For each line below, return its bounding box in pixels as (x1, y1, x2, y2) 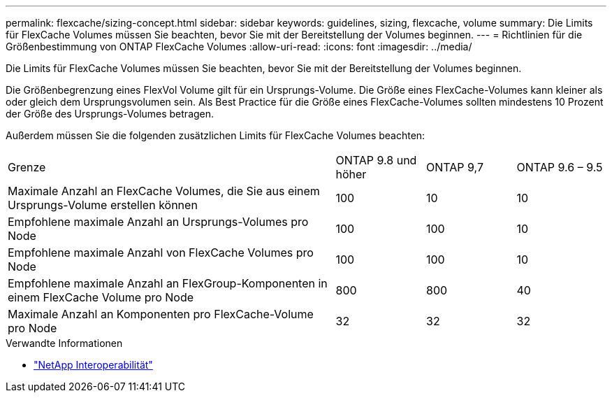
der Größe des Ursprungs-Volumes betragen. (6, 108, 214, 120)
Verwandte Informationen (6, 337, 123, 349)
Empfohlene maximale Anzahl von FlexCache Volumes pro (8, 246, 314, 260)
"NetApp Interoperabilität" (34, 359, 153, 371)
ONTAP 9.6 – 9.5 (516, 160, 603, 174)
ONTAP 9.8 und (335, 153, 417, 167)
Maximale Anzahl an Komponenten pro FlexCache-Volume (8, 307, 314, 321)
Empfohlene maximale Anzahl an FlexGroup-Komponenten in (8, 276, 328, 290)
